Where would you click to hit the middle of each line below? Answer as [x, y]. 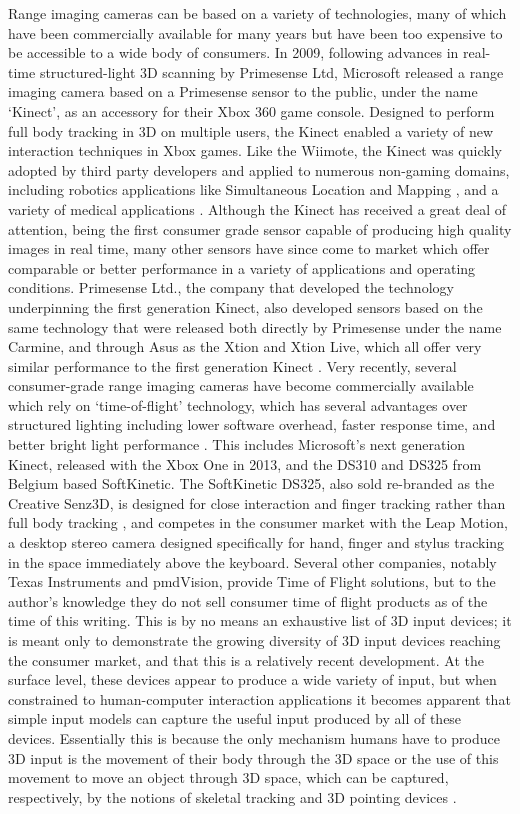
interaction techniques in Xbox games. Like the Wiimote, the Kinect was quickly [255, 150]
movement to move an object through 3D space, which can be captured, [228, 777]
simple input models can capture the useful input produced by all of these [235, 718]
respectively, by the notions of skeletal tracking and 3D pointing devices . [232, 796]
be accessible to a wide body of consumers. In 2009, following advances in [233, 52]
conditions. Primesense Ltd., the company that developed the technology [231, 287]
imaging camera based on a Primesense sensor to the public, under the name [243, 91]
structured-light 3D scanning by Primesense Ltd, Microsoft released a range [271, 71]
